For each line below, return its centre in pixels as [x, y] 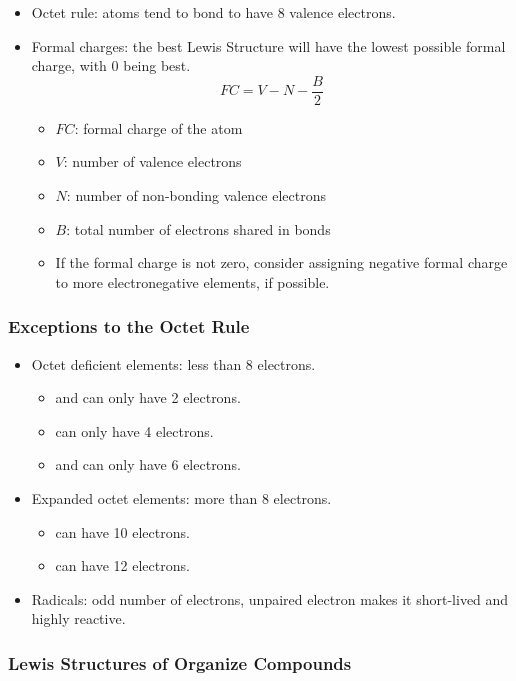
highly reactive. [78, 618]
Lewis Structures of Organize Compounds [180, 662]
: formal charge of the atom [158, 127]
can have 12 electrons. [122, 565]
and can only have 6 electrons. [148, 464]
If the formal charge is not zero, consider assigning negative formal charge [281, 262]
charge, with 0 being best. [111, 65]
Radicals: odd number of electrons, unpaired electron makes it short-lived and [270, 598]
